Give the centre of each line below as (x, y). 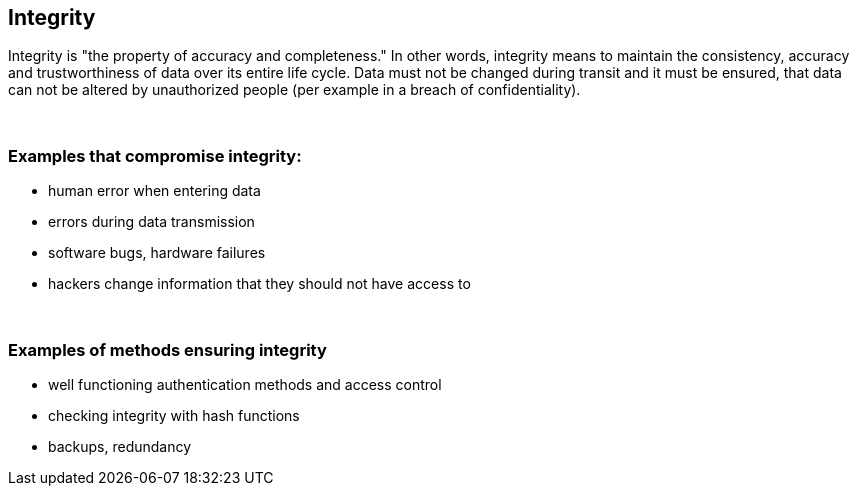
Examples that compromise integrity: (155, 155)
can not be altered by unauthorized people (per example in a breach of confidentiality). (294, 90)
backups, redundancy (120, 446)
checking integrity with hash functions (174, 415)
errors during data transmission (151, 222)
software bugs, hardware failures (157, 253)
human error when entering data (154, 191)
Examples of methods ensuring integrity (167, 349)
